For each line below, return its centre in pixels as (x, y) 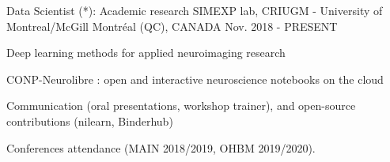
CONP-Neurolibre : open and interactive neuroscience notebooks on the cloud (195, 79)
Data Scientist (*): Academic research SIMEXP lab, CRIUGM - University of (195, 10)
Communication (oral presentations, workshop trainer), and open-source (181, 105)
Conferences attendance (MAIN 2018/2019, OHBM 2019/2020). (161, 147)
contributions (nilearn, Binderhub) (90, 121)
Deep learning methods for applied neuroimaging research (146, 53)
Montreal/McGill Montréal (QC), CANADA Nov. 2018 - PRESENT (172, 26)
